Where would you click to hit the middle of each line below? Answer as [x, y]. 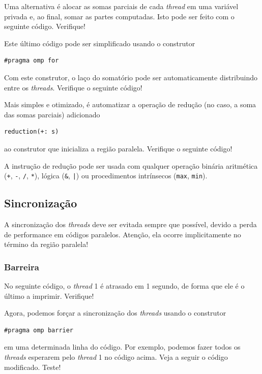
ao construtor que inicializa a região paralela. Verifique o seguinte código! [118, 148]
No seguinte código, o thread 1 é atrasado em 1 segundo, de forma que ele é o [124, 285]
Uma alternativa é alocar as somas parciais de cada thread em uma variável [121, 6]
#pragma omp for [32, 61]
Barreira [22, 267]
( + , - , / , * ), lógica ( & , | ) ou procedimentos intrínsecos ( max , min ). [106, 176]
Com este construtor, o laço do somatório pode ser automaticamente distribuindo [131, 77]
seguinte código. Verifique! [45, 26]
